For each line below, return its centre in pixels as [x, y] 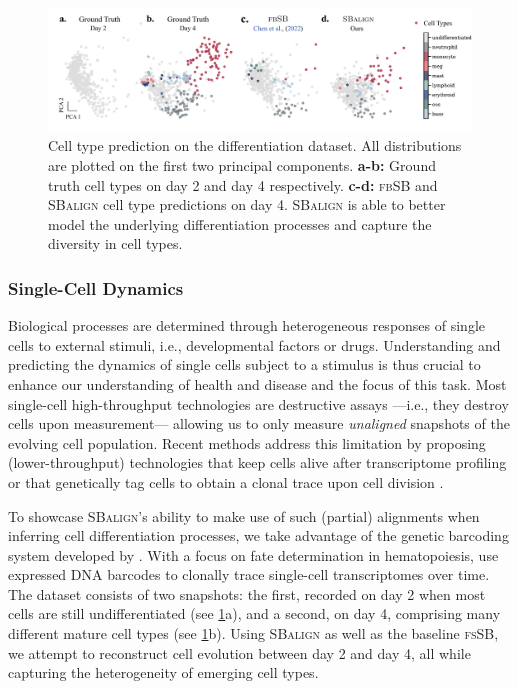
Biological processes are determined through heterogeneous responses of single [247, 325]
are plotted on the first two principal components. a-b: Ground [242, 164]
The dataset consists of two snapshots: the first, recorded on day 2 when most [247, 593]
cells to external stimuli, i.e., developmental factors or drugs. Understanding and [254, 344]
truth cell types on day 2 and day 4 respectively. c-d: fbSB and [243, 184]
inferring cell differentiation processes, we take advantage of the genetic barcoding [258, 535]
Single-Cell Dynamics [96, 287]
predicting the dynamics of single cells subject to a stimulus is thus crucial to [244, 364]
